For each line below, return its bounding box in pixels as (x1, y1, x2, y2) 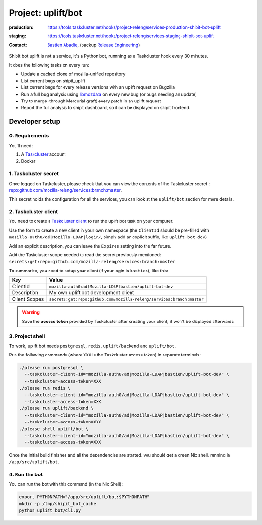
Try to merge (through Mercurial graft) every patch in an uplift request (21, 98, 161, 104)
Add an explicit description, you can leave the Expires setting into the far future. (9, 243, 172, 249)
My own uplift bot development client (49, 289, 134, 296)
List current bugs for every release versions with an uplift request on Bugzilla (21, 85, 175, 90)
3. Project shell (9, 333, 45, 339)
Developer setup (9, 118, 61, 126)
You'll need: (9, 142, 33, 148)
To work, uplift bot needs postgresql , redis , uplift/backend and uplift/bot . (9, 343, 176, 349)
